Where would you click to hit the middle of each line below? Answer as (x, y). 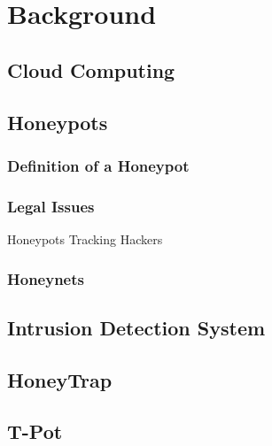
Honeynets (46, 278)
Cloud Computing (91, 69)
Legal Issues (51, 206)
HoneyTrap (60, 379)
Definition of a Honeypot (98, 165)
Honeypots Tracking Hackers (85, 239)
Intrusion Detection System (136, 327)
